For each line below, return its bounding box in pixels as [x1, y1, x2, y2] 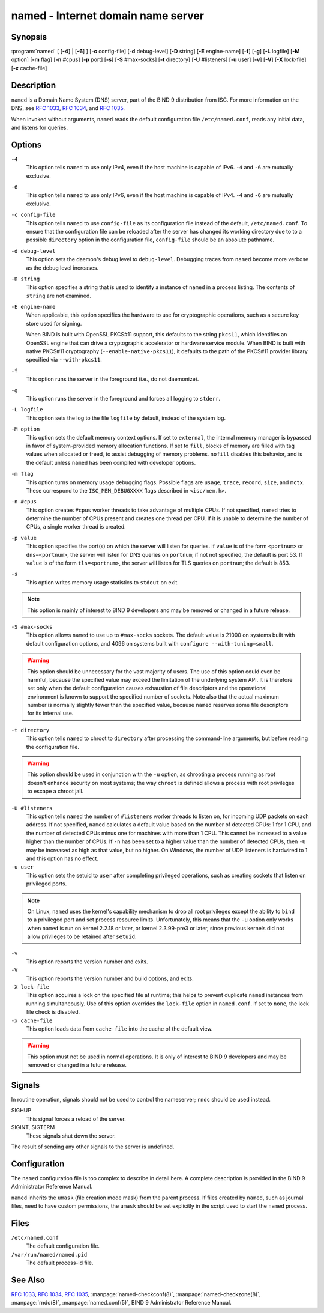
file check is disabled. [26, 1008, 80, 1016]
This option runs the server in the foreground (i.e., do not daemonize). [26, 375, 199, 383]
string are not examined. [26, 292, 91, 299]
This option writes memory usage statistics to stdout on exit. [26, 578, 179, 586]
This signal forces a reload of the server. [26, 1115, 126, 1123]
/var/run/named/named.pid [11, 1251, 88, 1258]
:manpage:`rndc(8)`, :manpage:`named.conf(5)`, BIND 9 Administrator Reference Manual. [11, 1299, 232, 1306]
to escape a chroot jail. [27, 787, 84, 795]
